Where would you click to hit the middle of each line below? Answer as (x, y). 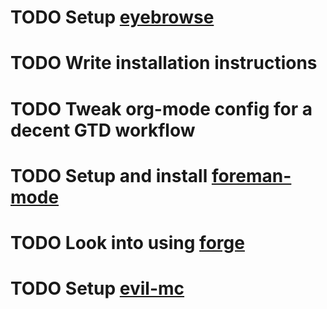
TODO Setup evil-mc (97, 288)
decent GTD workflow (103, 130)
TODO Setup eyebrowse (112, 17)
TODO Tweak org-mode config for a (161, 108)
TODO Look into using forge (127, 242)
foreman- (251, 175)
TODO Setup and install (109, 175)
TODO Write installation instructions (164, 63)
